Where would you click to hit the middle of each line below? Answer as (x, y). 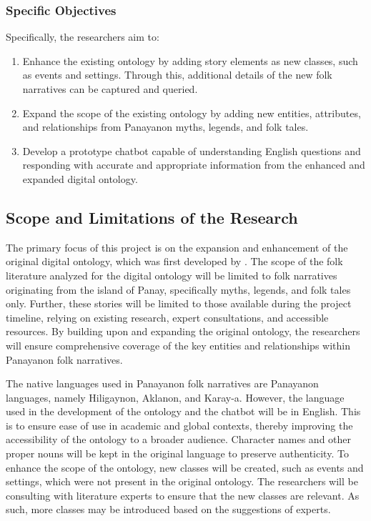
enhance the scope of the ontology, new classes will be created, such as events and (185, 467)
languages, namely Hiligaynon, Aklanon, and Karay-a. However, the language (175, 397)
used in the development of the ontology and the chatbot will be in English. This (183, 411)
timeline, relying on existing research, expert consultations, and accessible (167, 317)
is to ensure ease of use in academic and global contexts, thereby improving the (179, 425)
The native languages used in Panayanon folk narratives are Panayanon (162, 383)
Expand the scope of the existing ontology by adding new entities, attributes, (192, 113)
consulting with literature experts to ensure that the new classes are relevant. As (183, 495)
